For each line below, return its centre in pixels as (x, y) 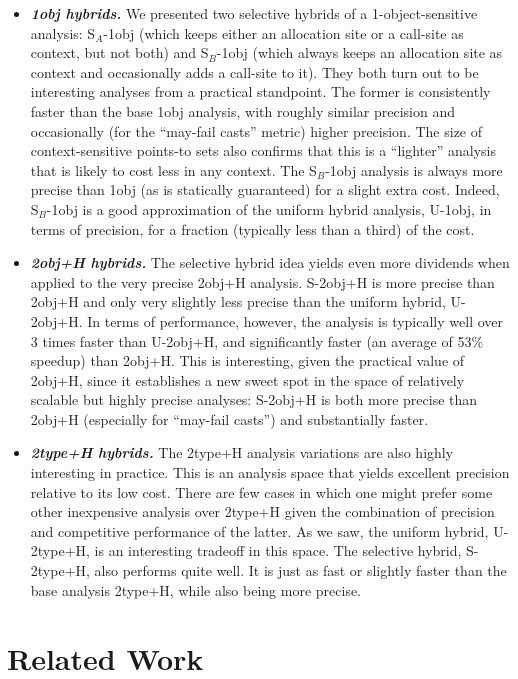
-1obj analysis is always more (414, 169)
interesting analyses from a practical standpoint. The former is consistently (260, 91)
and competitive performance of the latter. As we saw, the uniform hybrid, (259, 530)
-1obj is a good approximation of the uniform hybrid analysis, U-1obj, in (269, 208)
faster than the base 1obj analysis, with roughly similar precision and (242, 110)
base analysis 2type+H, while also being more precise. (196, 589)
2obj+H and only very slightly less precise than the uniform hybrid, (238, 301)
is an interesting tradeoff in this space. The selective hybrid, (278, 550)
